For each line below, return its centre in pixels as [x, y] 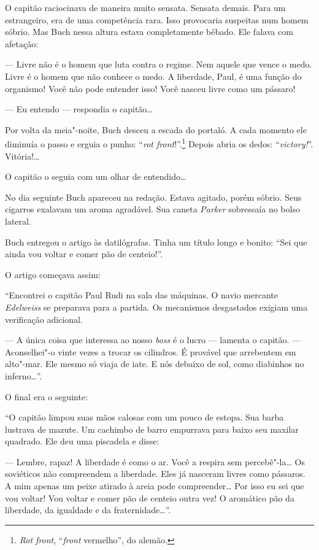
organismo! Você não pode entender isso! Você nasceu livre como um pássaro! [150, 88]
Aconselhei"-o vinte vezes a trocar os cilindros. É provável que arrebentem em [151, 351]
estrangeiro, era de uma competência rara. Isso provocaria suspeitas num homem [157, 19]
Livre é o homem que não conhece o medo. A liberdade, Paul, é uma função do [153, 76]
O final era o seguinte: [47, 396]
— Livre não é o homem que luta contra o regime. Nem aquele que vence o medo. [159, 64]
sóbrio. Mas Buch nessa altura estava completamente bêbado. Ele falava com [149, 32]
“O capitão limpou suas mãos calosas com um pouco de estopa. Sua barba [144, 417]
